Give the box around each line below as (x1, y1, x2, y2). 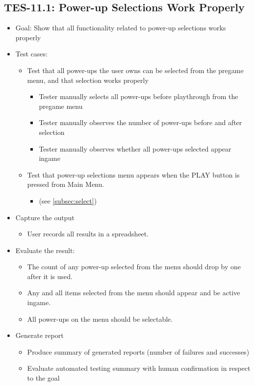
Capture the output (15, 212, 75, 222)
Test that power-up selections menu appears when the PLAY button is (27, 169, 240, 180)
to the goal (27, 373, 60, 383)
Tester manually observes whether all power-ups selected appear (39, 143, 231, 154)
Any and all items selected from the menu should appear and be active (27, 287, 240, 298)
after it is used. (27, 271, 73, 281)
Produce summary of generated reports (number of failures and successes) (27, 346, 250, 357)
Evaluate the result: (15, 245, 75, 255)
